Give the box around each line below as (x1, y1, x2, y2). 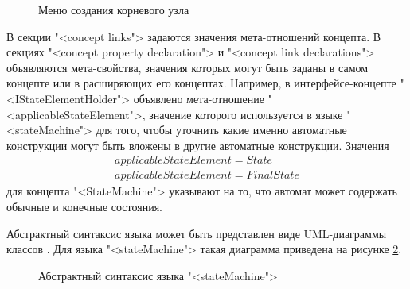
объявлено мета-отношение (133, 90, 264, 106)
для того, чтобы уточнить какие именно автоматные (96, 121, 347, 138)
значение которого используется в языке (149, 106, 343, 122)
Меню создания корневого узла (38, 2, 189, 17)
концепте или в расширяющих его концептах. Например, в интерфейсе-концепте (6, 75, 396, 91)
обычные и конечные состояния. (6, 198, 162, 214)
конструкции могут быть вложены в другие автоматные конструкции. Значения (6, 137, 389, 153)
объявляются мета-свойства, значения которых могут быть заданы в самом (6, 59, 369, 75)
